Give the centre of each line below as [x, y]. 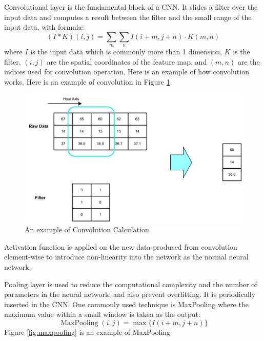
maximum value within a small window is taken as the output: [102, 314]
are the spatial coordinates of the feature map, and [127, 61]
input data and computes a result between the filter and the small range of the [128, 17]
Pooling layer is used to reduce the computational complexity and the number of [131, 284]
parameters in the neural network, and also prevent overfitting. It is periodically [130, 294]
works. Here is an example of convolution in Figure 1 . [88, 81]
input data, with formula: [44, 27]
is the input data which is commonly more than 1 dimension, [126, 52]
